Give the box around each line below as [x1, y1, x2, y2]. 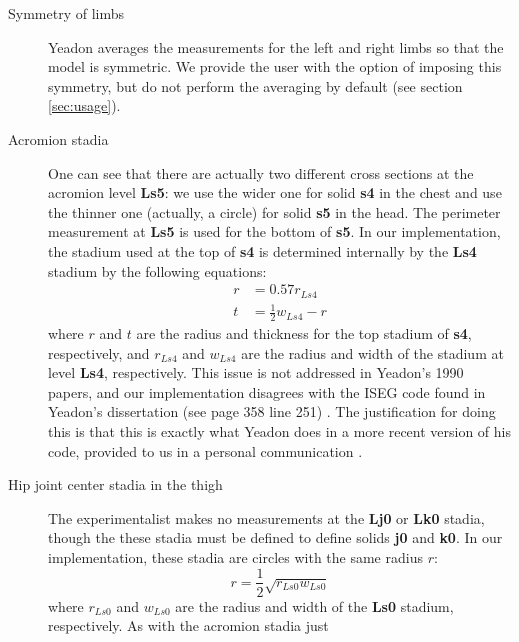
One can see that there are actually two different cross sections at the [48, 162, 474, 183]
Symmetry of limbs [8, 3, 125, 23]
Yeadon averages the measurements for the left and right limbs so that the [48, 36, 504, 57]
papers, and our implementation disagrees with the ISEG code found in [48, 381, 486, 402]
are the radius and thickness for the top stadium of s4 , [136, 322, 472, 343]
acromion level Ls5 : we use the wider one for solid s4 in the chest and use [48, 182, 502, 203]
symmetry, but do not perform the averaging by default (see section [48, 75, 463, 96]
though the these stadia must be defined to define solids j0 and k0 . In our [48, 527, 503, 548]
